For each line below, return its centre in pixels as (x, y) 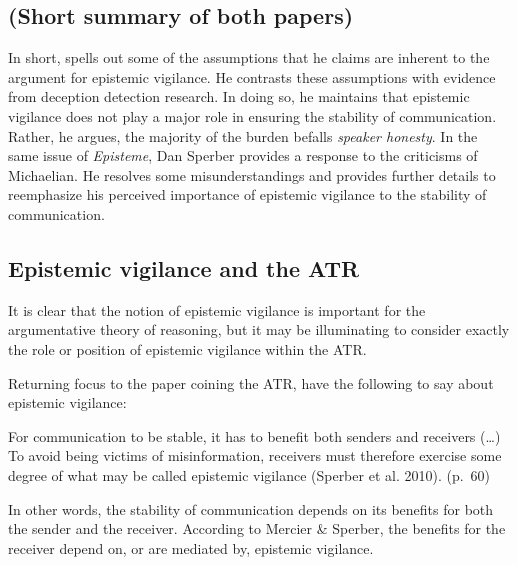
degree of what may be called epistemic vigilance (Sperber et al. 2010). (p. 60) (249, 474)
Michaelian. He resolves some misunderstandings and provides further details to (252, 174)
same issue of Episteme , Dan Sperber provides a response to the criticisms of (243, 155)
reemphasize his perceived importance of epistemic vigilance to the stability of (247, 194)
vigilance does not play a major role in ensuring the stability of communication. (252, 115)
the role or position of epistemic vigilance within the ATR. (187, 348)
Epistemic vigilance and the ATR (184, 267)
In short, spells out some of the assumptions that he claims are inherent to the (249, 57)
